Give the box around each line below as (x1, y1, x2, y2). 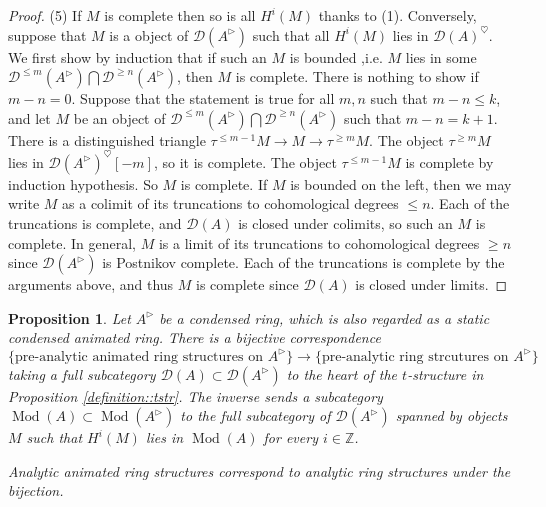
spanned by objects (395, 405, 508, 426)
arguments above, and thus (8, 274, 174, 295)
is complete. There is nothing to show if (235, 66, 479, 87)
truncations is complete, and (8, 213, 182, 234)
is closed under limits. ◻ (355, 274, 508, 295)
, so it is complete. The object (153, 151, 337, 172)
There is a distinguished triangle (8, 129, 206, 150)
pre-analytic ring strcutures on (321, 349, 509, 364)
